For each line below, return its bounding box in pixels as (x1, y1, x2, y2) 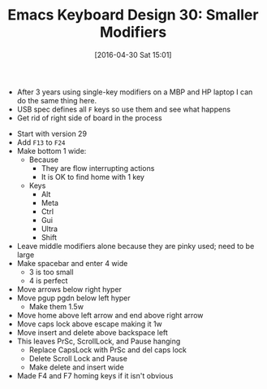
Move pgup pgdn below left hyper (16, 293, 131, 303)
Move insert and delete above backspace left (16, 327, 169, 337)
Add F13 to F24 (16, 137, 66, 147)
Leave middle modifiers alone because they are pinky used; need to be (16, 241, 255, 251)
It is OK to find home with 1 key (41, 172, 145, 181)
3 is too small (28, 267, 74, 277)
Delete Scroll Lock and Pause (28, 353, 128, 363)
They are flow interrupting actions (41, 163, 155, 173)
